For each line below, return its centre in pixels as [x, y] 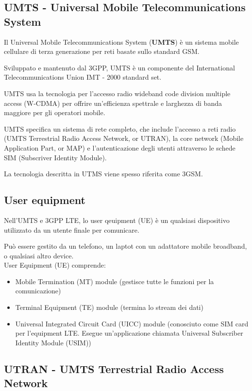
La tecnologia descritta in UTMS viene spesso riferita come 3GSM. [103, 174]
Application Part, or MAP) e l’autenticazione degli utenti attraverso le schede [120, 147]
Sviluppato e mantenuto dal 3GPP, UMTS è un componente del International [119, 67]
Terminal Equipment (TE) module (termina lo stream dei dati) [109, 307]
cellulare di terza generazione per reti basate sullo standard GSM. [102, 51]
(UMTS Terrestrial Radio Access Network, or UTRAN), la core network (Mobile [124, 138]
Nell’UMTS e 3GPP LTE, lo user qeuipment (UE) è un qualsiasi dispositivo [117, 220]
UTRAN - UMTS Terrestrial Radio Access [114, 368]
